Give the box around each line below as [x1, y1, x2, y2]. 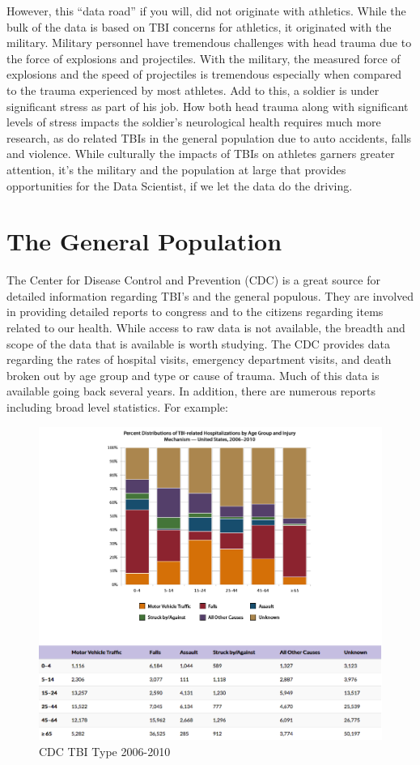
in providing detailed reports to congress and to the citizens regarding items [6, 303, 384, 320]
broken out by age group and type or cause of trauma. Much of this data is [6, 366, 380, 383]
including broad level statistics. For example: [6, 399, 228, 415]
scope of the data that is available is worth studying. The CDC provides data [6, 335, 390, 352]
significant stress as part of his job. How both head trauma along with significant [6, 97, 409, 114]
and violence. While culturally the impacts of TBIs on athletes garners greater [6, 145, 395, 162]
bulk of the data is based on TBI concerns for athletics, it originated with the [6, 18, 392, 35]
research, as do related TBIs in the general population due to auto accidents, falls [6, 129, 412, 146]
